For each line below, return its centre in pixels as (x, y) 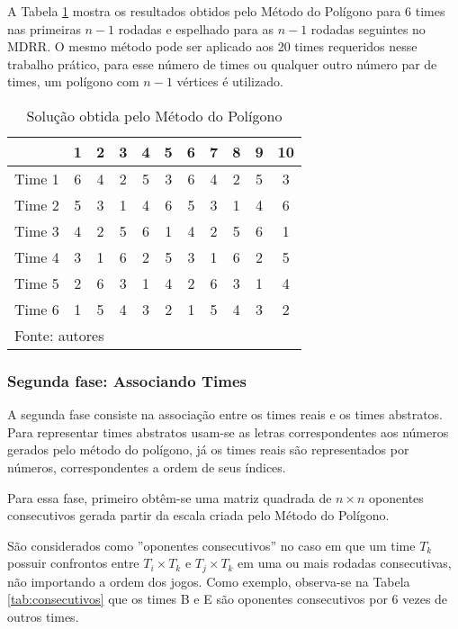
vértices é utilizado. (230, 81)
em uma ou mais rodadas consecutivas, (345, 563)
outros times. (43, 616)
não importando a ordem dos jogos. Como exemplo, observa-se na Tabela (209, 581)
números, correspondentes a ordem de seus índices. (147, 467)
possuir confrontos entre (73, 563)
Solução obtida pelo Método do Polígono (154, 115)
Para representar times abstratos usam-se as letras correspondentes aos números (228, 431)
